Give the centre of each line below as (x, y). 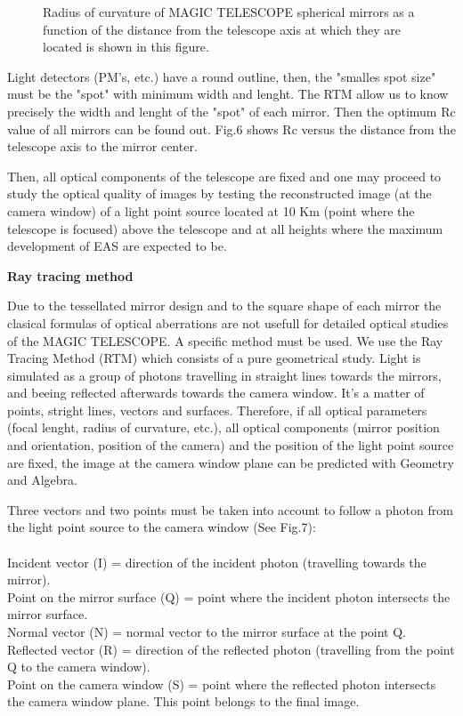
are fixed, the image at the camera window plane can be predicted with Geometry (231, 462)
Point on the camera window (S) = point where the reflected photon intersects (222, 684)
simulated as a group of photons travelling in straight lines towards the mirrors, (224, 375)
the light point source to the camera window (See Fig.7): (162, 527)
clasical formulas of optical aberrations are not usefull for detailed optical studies (228, 322)
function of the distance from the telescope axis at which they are (222, 29)
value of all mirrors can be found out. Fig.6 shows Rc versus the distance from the (231, 129)
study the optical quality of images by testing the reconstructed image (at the (219, 193)
